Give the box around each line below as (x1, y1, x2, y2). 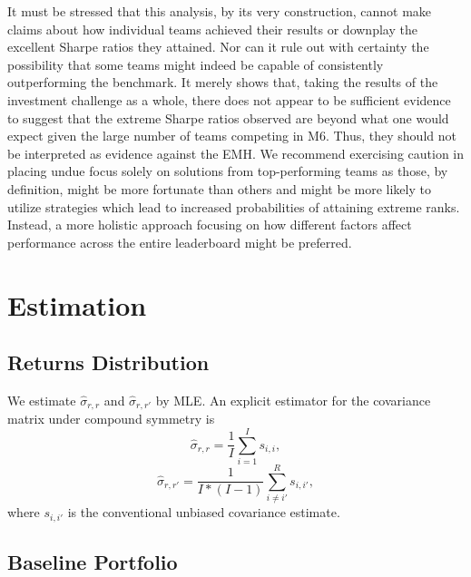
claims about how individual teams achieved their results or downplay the (7, 19, 417, 38)
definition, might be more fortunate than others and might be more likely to (7, 179, 431, 198)
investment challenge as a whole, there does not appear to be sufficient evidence (7, 90, 451, 109)
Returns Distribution (7, 348, 210, 377)
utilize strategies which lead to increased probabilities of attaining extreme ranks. (7, 197, 460, 216)
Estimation (7, 286, 147, 323)
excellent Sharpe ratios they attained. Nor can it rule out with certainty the (7, 37, 429, 56)
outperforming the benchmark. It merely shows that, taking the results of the (7, 73, 438, 92)
